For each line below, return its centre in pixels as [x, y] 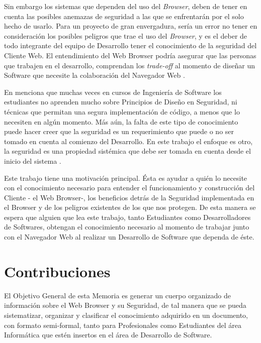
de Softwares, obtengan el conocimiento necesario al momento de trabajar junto [127, 227]
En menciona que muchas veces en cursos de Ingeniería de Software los [113, 92]
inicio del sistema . [33, 160]
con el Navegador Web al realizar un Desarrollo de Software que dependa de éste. [129, 237]
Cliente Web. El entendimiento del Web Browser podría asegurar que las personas [130, 55]
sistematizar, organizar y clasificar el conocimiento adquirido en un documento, [126, 315]
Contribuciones [57, 271]
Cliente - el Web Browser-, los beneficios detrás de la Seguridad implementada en [129, 197]
